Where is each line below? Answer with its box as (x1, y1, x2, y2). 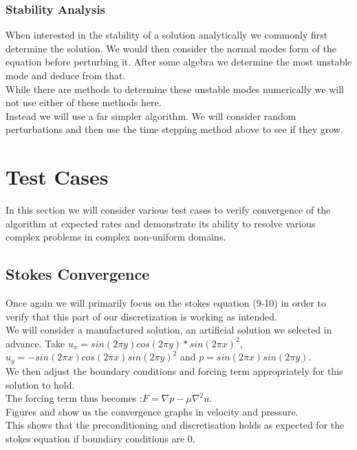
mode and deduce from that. (6, 68, 126, 82)
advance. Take (6, 336, 65, 350)
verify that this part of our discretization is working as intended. (6, 309, 277, 323)
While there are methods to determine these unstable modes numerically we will (6, 81, 344, 96)
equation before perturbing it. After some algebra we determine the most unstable (6, 54, 352, 69)
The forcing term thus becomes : (6, 391, 142, 405)
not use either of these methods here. (6, 95, 162, 110)
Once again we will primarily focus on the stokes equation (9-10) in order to (6, 296, 326, 310)
